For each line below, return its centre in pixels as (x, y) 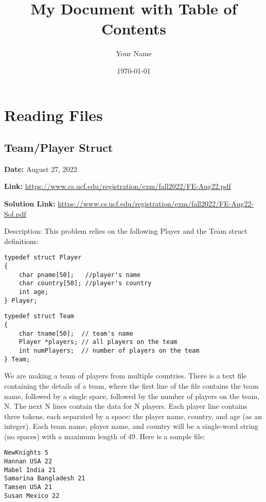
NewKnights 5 (26, 453)
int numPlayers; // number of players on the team (109, 351)
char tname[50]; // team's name (76, 333)
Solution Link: (30, 204)
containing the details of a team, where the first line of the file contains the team (131, 385)
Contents (134, 29)
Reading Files (54, 115)
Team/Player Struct (59, 148)
